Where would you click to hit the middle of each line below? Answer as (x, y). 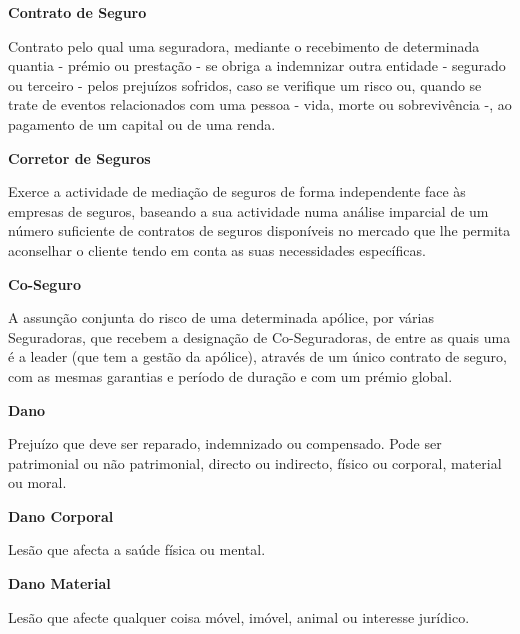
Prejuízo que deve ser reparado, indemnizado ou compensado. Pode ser (225, 443)
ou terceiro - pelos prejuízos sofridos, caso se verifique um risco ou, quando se (245, 84)
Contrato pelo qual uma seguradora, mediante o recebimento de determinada (244, 45)
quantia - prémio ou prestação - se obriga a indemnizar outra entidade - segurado (257, 65)
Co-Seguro (45, 283)
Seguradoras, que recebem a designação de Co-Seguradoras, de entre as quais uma (259, 336)
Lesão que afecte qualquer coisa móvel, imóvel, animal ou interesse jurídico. (239, 616)
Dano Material (59, 583)
